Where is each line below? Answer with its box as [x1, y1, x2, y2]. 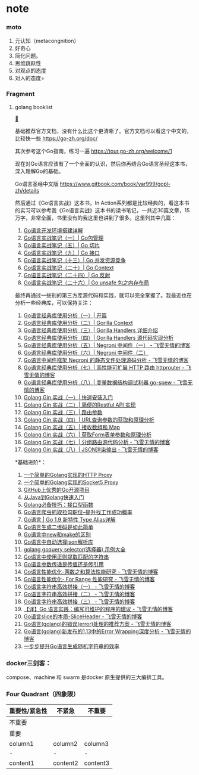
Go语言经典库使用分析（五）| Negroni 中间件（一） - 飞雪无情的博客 [23, 342, 191, 349]
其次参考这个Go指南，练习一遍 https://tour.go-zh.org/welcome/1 [14, 147, 172, 154]
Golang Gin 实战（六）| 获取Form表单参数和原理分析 [23, 431, 151, 438]
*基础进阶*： [14, 458, 46, 466]
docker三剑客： [6, 659, 52, 667]
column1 [9, 740, 34, 748]
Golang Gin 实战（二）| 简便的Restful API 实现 [23, 401, 136, 408]
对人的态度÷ [14, 75, 45, 82]
